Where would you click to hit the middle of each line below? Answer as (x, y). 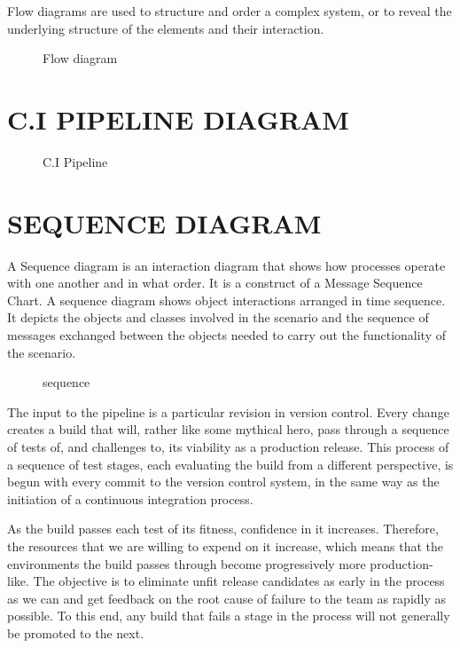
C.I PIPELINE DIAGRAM (178, 119)
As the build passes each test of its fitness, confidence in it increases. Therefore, (223, 529)
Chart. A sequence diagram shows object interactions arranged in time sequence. (226, 300)
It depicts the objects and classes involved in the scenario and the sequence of (218, 317)
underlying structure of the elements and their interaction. (166, 28)
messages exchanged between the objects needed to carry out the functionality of (227, 335)
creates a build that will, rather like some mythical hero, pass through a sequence (228, 429)
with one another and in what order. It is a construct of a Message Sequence (215, 283)
